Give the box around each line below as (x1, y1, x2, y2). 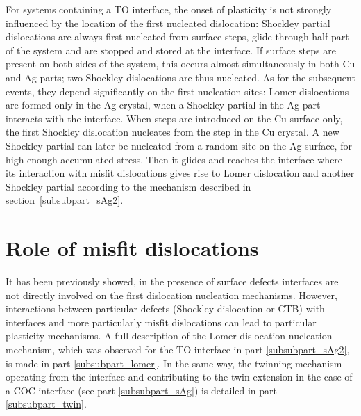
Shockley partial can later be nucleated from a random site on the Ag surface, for (6, 138, 352, 152)
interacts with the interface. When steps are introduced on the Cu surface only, (6, 111, 343, 125)
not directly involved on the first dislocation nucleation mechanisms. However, (6, 287, 337, 302)
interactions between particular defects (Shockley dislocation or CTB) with (6, 301, 325, 316)
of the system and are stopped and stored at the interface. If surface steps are (6, 42, 336, 57)
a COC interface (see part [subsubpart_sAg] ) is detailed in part (6, 383, 278, 397)
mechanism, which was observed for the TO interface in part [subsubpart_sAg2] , (6, 342, 350, 356)
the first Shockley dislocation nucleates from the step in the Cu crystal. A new (6, 125, 339, 139)
